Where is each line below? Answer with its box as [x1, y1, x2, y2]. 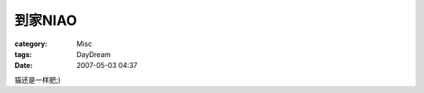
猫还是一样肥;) [14, 75, 61, 84]
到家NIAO [14, 12, 78, 29]
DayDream [76, 49, 111, 59]
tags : [14, 49, 32, 59]
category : [14, 39, 48, 48]
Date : [14, 61, 33, 70]
